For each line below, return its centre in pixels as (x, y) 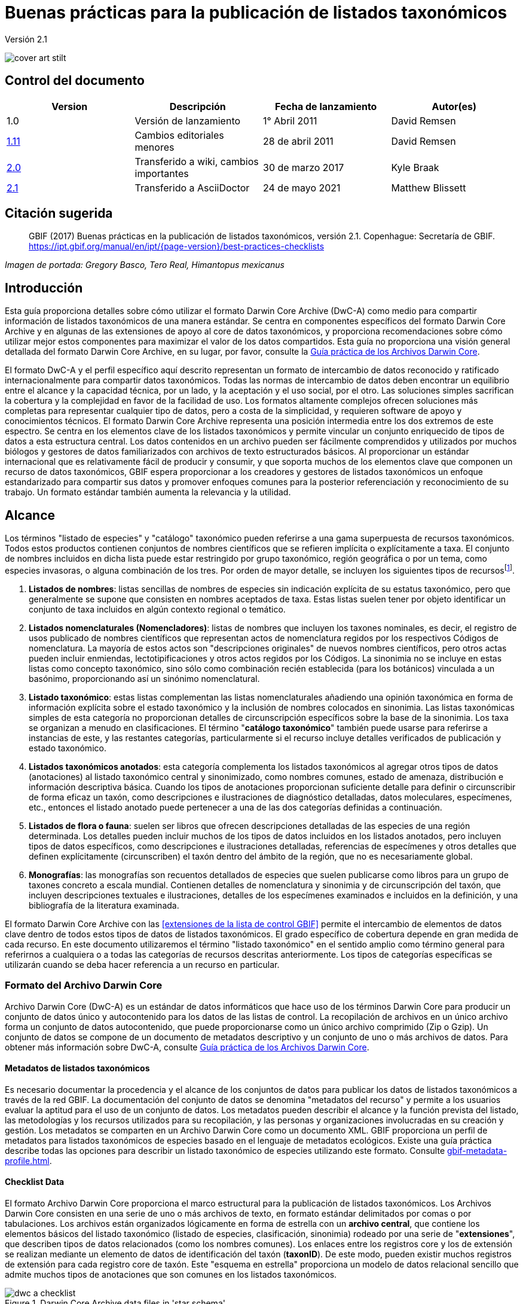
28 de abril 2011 (298, 141)
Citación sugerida (59, 214)
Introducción (44, 288)
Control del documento (75, 81)
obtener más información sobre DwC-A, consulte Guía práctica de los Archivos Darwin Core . (187, 1047)
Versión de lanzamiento (188, 121)
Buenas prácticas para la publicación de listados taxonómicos (256, 13)
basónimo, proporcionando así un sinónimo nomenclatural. (144, 678)
